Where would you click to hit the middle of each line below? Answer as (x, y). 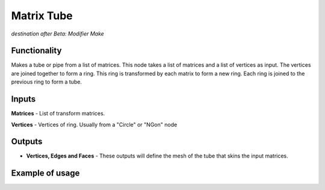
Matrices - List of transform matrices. (58, 114)
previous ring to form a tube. (47, 82)
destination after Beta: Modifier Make (58, 34)
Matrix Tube (42, 16)
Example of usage (45, 173)
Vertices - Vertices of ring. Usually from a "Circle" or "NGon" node (94, 124)
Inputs (23, 99)
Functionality (36, 51)
